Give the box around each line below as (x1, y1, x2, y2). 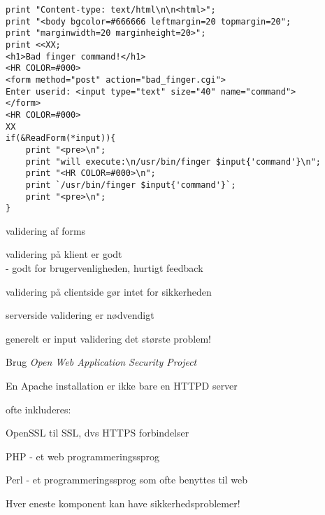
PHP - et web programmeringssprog (6, 448, 160, 463)
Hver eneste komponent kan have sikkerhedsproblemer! (6, 495, 240, 510)
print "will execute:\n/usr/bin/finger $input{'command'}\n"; (25, 156, 322, 167)
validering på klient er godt (6, 247, 122, 261)
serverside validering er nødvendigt (6, 308, 154, 322)
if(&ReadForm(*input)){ (6, 133, 116, 144)
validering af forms (6, 223, 86, 238)
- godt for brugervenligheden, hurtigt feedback (6, 261, 203, 275)
